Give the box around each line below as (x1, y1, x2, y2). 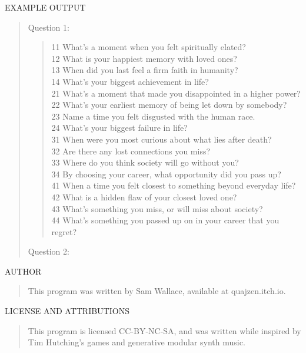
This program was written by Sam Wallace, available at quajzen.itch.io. (28, 285, 286, 297)
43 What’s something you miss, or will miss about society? (51, 202, 263, 215)
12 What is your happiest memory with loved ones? (51, 52, 237, 64)
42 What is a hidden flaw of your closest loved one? (51, 190, 237, 203)
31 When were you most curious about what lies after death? (51, 133, 272, 145)
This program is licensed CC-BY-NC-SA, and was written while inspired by (28, 324, 301, 336)
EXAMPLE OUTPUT (5, 1, 86, 13)
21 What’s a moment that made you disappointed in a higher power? (51, 87, 301, 99)
